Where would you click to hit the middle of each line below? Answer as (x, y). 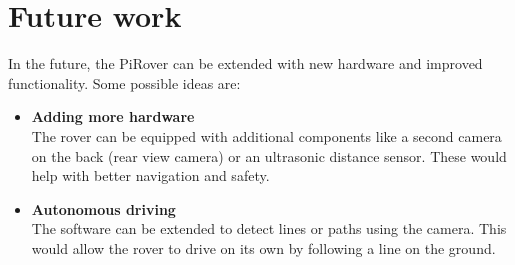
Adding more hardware (113, 116)
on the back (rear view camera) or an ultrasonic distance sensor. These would (269, 155)
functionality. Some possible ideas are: (124, 82)
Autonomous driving (103, 208)
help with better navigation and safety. (150, 175)
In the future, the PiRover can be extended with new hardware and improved (245, 63)
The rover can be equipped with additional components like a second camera (266, 135)
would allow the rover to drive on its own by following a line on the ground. (263, 247)
